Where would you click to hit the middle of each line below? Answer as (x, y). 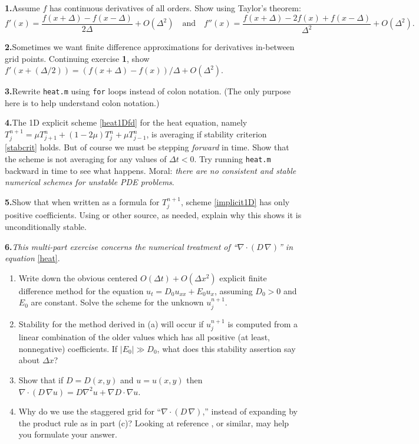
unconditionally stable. (46, 226)
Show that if (41, 379)
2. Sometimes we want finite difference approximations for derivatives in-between (150, 47)
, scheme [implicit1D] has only (235, 201)
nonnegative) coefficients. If (68, 348)
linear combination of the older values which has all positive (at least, (144, 337)
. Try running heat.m (232, 159)
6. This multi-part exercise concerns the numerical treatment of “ (121, 246)
